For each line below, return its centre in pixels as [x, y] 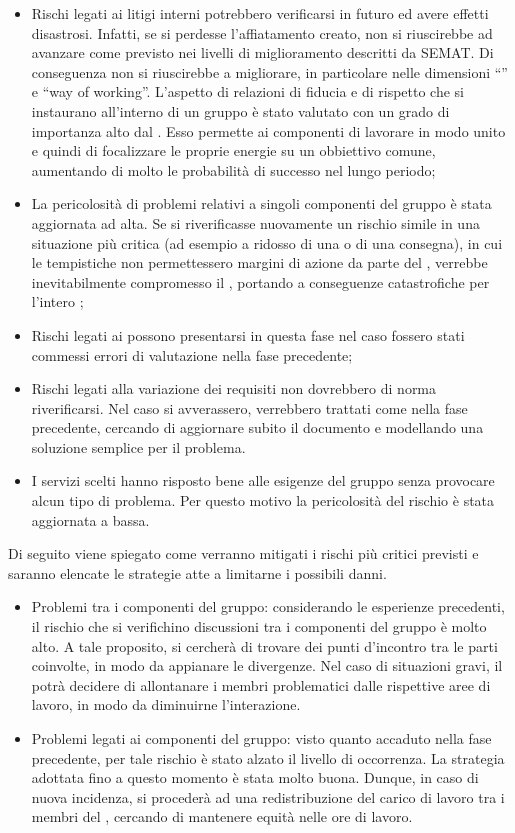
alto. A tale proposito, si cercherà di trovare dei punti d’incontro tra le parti [264, 645]
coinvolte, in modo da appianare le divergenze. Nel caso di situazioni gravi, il [267, 665]
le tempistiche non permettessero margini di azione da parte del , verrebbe [259, 262]
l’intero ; [57, 301]
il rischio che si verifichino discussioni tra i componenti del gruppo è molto [259, 626]
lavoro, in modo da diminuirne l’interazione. [166, 704]
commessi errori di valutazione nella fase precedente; [192, 354]
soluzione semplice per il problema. [138, 446]
